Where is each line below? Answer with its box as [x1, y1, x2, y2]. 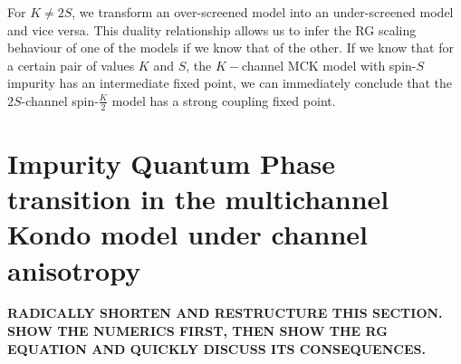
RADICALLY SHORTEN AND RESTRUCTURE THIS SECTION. [7, 303, 443, 322]
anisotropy [7, 251, 141, 288]
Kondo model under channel [7, 216, 369, 253]
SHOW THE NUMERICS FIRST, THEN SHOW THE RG [7, 321, 388, 340]
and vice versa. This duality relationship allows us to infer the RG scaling [7, 20, 417, 39]
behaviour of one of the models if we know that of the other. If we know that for [7, 38, 454, 57]
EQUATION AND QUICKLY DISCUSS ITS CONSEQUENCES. [7, 339, 426, 358]
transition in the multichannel [7, 180, 389, 217]
